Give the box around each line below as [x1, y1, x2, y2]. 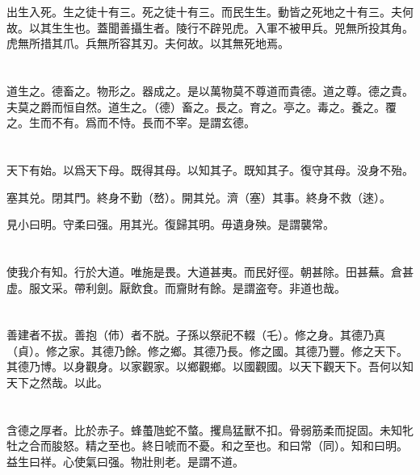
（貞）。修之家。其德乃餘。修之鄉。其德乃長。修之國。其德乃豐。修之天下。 [6, 342, 408, 359]
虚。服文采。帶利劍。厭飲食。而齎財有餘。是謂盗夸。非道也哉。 [6, 279, 346, 296]
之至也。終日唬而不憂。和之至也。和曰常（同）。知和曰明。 [96, 437, 408, 454]
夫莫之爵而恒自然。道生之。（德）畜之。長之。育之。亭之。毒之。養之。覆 [6, 98, 397, 115]
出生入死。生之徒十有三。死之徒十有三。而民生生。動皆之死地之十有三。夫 [6, 3, 402, 19]
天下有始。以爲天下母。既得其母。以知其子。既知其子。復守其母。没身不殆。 [6, 161, 414, 178]
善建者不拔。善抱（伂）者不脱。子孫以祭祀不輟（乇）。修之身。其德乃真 [6, 326, 385, 343]
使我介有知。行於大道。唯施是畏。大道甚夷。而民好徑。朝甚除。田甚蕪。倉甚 [6, 263, 414, 280]
